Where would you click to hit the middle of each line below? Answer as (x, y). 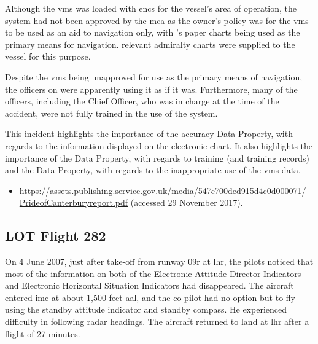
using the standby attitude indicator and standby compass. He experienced (146, 309)
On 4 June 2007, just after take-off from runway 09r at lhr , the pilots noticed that (159, 261)
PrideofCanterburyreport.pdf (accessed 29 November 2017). (131, 202)
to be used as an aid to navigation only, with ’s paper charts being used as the (153, 32)
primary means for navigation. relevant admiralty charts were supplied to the (150, 44)
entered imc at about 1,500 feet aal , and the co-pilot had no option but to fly (150, 297)
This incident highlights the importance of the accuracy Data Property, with (149, 134)
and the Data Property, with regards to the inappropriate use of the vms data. (153, 170)
